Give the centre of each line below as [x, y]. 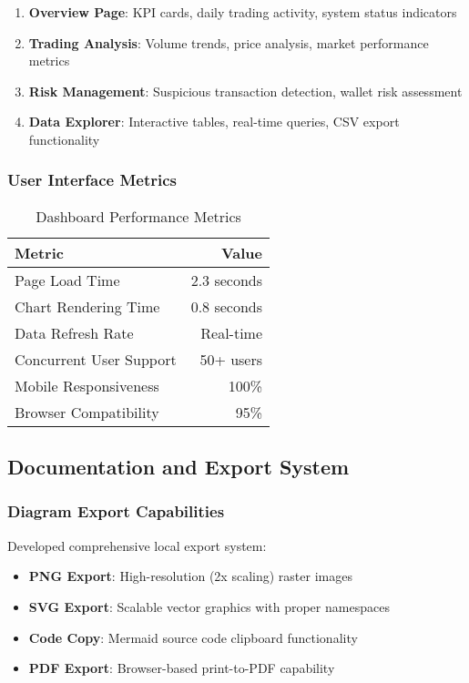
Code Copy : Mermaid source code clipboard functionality [193, 637]
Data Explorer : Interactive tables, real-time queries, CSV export [214, 122]
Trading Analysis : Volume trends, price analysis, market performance [229, 42]
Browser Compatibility [87, 412]
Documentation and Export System [178, 467]
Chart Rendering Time [87, 306]
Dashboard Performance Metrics [138, 216]
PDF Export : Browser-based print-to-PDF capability [182, 668]
